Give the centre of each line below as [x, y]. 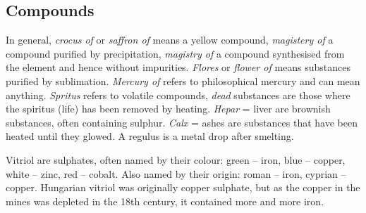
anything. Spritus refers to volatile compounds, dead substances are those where [178, 95]
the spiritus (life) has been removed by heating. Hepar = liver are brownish [168, 109]
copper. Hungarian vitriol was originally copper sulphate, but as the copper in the [183, 187]
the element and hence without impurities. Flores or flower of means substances [178, 67]
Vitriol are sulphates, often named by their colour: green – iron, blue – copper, [176, 159]
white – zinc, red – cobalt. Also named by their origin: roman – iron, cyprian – [176, 173]
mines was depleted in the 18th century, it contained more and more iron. [165, 201]
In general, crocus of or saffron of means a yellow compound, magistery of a [170, 40]
